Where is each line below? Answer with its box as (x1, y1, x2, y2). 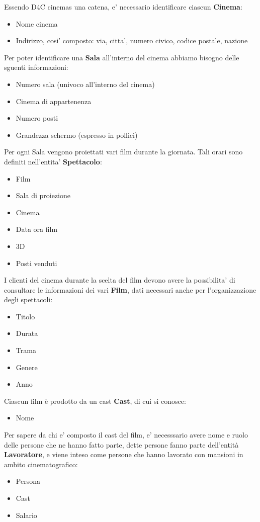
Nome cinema (16, 18, 58, 29)
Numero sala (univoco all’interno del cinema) (16, 78, 155, 89)
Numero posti (16, 113, 58, 123)
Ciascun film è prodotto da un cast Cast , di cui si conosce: (4, 395, 186, 406)
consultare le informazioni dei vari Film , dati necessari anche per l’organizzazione (4, 284, 256, 295)
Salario (16, 509, 37, 520)
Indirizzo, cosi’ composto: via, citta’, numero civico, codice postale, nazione (16, 35, 248, 46)
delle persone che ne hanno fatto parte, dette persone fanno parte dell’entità (4, 439, 239, 450)
